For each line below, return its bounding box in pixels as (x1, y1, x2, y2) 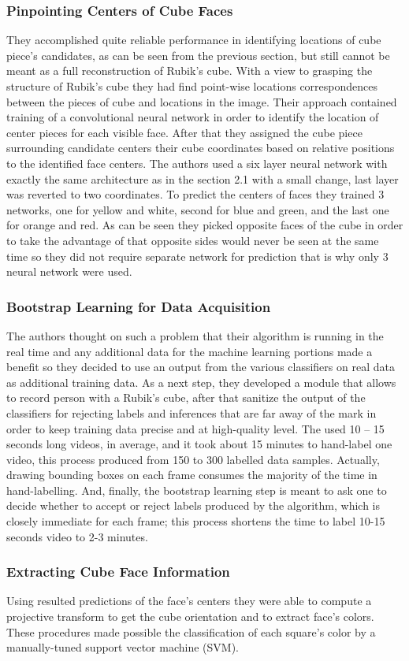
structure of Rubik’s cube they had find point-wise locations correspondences (6, 78, 378, 94)
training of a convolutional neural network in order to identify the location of (6, 109, 379, 125)
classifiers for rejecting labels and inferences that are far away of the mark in (6, 404, 377, 421)
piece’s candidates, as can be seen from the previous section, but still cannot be (6, 46, 390, 63)
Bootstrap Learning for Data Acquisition (6, 296, 271, 316)
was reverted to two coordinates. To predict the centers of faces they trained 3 (6, 186, 385, 202)
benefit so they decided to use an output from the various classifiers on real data (6, 358, 395, 375)
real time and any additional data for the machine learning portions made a (6, 343, 373, 359)
